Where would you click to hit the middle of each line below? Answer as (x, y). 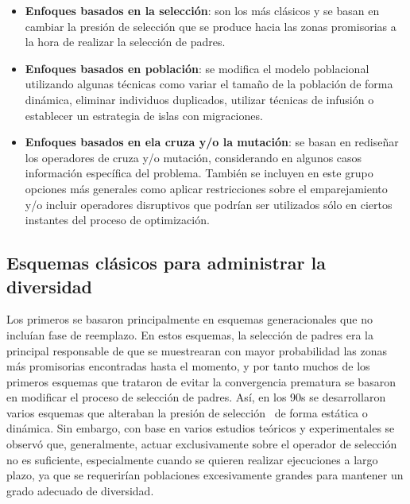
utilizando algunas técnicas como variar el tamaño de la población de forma (209, 84)
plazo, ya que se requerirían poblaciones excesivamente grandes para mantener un (205, 475)
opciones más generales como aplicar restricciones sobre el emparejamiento (206, 188)
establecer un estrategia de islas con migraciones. (144, 115)
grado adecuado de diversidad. (80, 490)
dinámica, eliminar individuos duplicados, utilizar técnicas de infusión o (199, 99)
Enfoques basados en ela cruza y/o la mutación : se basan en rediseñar (212, 142)
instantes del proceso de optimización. (117, 220)
